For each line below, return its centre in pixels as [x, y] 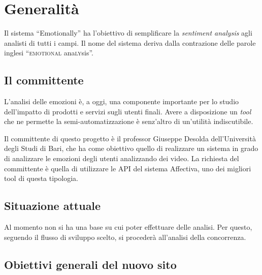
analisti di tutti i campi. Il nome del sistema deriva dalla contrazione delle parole [130, 42]
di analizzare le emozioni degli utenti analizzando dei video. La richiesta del [122, 158]
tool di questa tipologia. [41, 178]
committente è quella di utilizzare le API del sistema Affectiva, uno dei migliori [128, 168]
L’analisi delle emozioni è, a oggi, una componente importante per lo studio [122, 101]
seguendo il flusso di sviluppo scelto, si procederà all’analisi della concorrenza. [125, 237]
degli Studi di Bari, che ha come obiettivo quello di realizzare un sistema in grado [131, 148]
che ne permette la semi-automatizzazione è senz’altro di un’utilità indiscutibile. [129, 121]
